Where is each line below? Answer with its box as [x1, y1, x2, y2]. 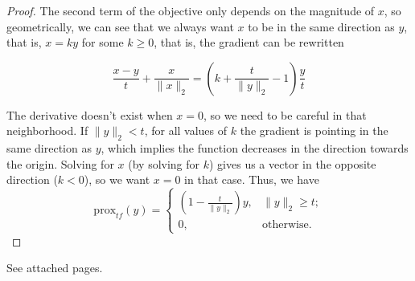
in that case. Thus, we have [184, 171, 319, 188]
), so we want [84, 171, 150, 188]
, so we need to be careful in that [203, 106, 367, 123]
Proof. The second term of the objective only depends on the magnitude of [6, 2, 375, 18]
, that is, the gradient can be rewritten [154, 34, 344, 51]
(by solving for [128, 155, 200, 172]
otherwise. [262, 219, 312, 231]
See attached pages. [6, 259, 103, 276]
